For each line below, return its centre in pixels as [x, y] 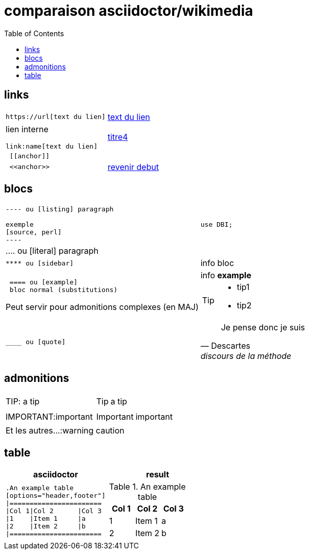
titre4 [118, 137]
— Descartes [225, 346]
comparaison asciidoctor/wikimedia [129, 11]
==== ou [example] [43, 282]
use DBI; [217, 225]
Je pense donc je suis [263, 328]
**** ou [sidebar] [40, 263]
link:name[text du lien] [52, 146]
